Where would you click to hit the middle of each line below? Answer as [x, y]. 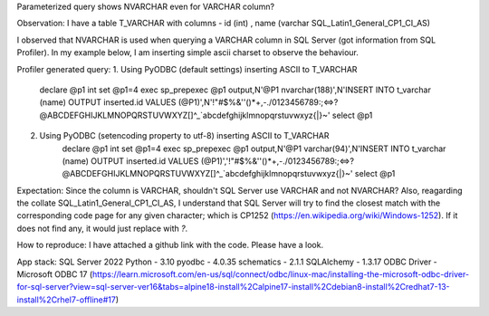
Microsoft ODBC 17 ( [55, 274]
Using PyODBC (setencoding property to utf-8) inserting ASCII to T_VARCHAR [184, 136]
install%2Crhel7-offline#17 [67, 300]
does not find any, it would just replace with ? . [102, 228]
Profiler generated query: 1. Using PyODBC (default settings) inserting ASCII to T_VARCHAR [187, 69]
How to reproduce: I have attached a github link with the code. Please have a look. [170, 245]
